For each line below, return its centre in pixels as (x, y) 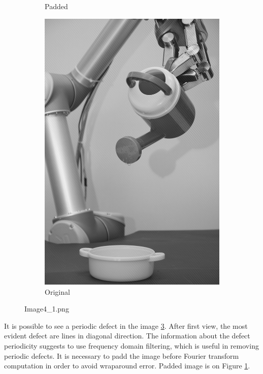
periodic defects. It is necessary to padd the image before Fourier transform (122, 355)
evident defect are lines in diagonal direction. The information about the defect (127, 336)
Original (57, 291)
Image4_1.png (47, 309)
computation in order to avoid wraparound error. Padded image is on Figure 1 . (127, 366)
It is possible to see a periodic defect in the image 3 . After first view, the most (126, 325)
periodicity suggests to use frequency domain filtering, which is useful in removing (131, 345)
